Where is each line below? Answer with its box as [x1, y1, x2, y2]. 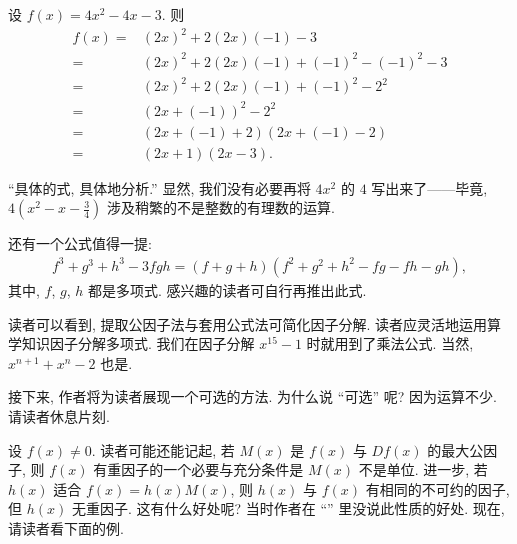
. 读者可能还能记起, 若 [91, 439, 235, 460]
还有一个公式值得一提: [8, 233, 152, 254]
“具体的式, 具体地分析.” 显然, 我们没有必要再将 [8, 177, 311, 198]
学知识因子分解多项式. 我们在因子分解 [8, 333, 255, 354]
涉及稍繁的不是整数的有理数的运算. [107, 197, 335, 218]
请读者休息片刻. [8, 405, 110, 426]
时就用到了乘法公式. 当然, [306, 333, 474, 354]
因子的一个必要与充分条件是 [121, 459, 304, 480]
